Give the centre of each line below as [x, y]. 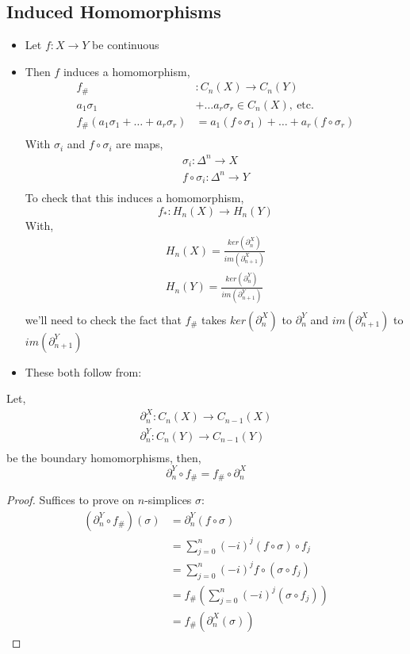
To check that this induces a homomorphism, [134, 198]
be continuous [126, 45]
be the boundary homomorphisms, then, [104, 457]
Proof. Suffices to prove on [71, 500]
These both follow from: [83, 371]
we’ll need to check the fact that [103, 319]
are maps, [140, 144]
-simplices [168, 500]
